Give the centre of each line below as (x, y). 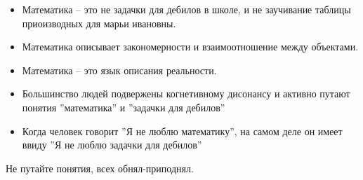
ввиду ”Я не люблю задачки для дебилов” (112, 145)
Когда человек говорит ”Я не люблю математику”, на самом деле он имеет (182, 131)
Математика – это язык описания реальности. (119, 70)
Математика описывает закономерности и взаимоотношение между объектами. (190, 47)
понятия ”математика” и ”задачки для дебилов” (124, 107)
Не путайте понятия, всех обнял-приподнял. (100, 168)
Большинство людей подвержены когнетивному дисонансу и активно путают (186, 94)
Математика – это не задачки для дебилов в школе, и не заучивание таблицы (186, 9)
